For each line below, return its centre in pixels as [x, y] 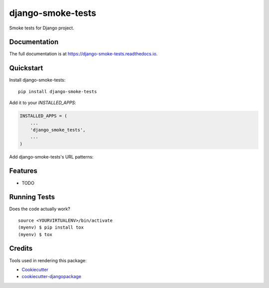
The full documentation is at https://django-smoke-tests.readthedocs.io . [83, 54]
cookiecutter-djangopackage [52, 277]
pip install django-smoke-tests [58, 91]
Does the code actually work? [40, 209]
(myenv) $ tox [35, 234]
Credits [21, 248]
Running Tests [32, 197]
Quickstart [26, 68]
